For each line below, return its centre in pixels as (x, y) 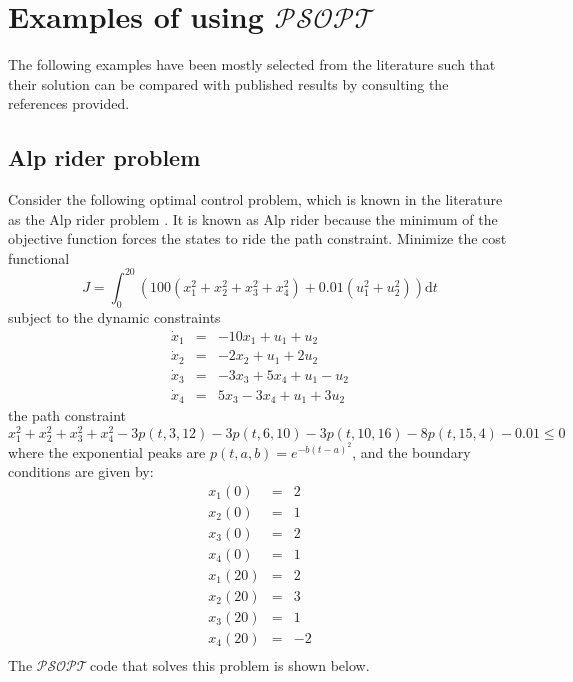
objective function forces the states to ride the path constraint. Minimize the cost (257, 238)
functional (39, 257)
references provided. (69, 103)
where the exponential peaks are (107, 451)
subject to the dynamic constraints (114, 316)
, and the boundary (411, 451)
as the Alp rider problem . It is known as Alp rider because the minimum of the (253, 218)
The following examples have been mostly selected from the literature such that (252, 64)
